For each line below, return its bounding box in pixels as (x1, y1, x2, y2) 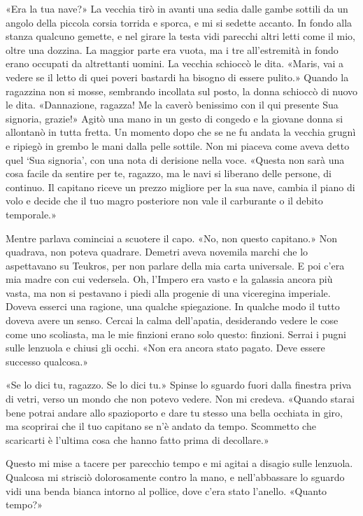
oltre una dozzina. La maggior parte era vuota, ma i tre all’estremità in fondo (6, 42, 339, 57)
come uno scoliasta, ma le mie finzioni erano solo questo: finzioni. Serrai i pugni (6, 326, 346, 341)
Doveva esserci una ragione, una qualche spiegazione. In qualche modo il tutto (6, 299, 340, 314)
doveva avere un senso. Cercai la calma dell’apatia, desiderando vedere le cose (6, 313, 339, 328)
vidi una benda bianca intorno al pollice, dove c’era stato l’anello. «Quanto (6, 483, 327, 498)
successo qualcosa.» (6, 354, 89, 368)
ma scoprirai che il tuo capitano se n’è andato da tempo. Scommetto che (6, 419, 316, 433)
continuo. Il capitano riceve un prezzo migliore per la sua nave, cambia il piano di (6, 179, 355, 194)
